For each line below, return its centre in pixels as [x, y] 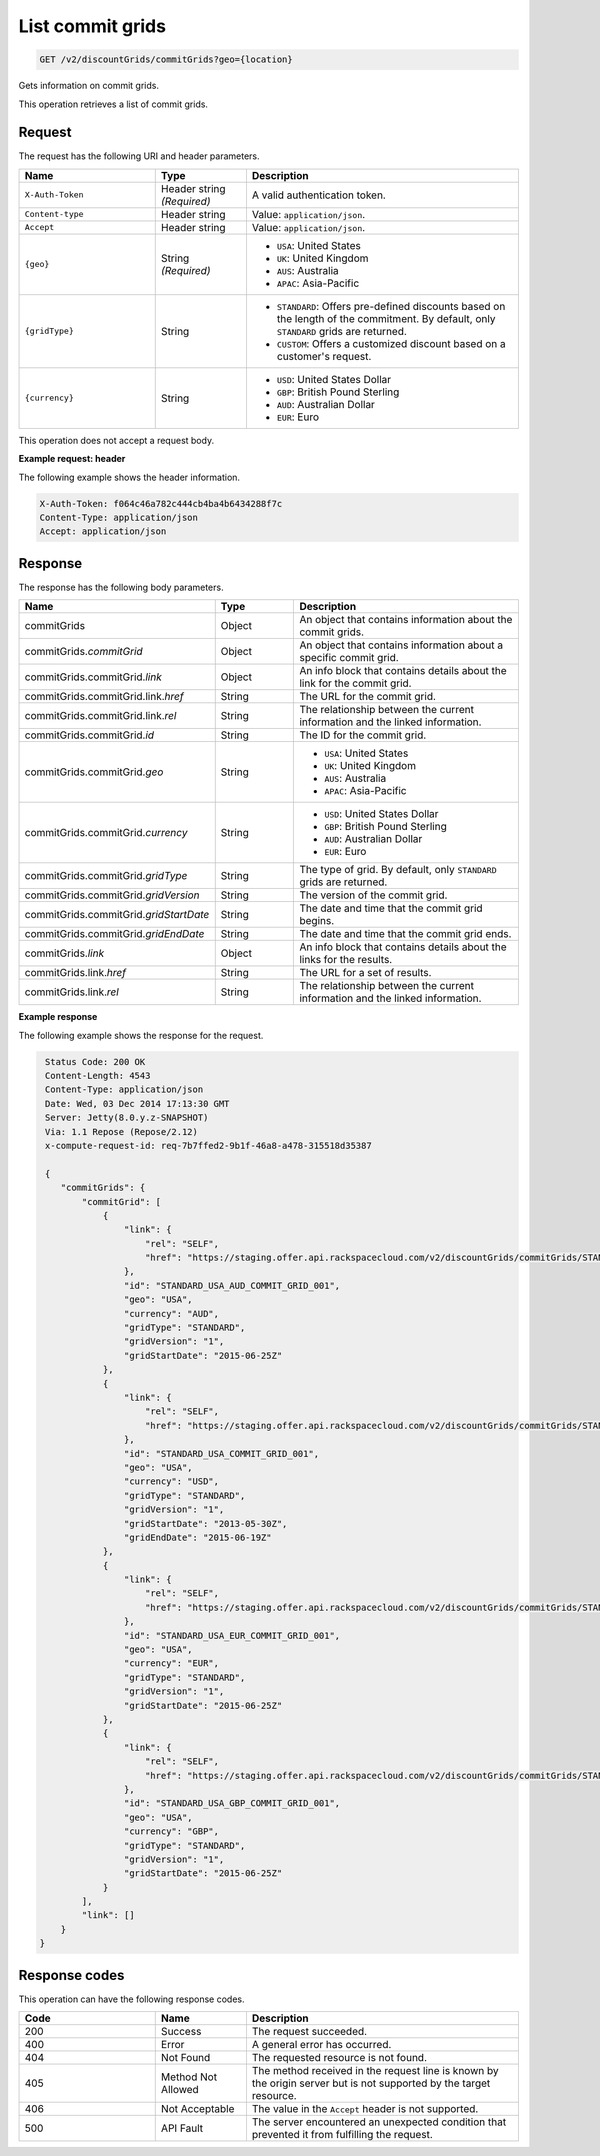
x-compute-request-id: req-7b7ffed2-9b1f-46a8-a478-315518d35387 [208, 1145]
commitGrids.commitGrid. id [89, 735]
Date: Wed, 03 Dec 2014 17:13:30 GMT [137, 1103]
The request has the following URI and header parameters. [139, 156]
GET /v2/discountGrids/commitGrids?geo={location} [166, 59]
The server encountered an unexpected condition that [379, 2122]
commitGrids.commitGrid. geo [94, 772]
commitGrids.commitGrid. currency [106, 833]
